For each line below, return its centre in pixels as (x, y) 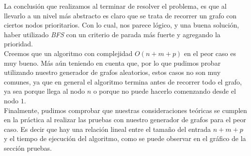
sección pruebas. (28, 148)
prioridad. (19, 44)
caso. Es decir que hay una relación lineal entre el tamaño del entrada (108, 129)
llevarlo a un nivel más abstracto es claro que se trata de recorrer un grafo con (120, 15)
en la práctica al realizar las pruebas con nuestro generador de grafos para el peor (125, 120)
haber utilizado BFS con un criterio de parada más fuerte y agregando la (112, 34)
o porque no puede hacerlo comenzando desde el (165, 91)
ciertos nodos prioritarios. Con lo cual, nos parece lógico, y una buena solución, (122, 25)
